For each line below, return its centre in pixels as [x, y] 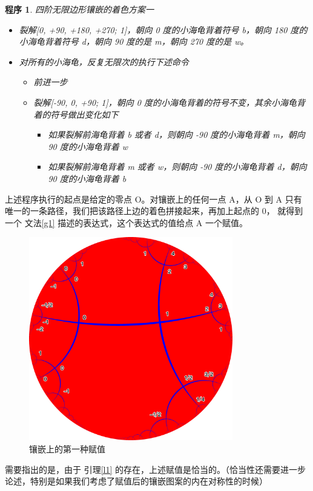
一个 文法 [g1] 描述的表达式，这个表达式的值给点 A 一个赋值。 [126, 222]
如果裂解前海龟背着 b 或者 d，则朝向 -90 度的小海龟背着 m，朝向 [176, 135]
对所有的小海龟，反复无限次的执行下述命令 [104, 61]
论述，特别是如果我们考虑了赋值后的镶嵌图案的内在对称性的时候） [136, 481]
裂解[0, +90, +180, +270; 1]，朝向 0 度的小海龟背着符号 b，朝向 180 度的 [163, 29]
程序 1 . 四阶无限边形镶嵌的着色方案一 [79, 9]
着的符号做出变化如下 [76, 114]
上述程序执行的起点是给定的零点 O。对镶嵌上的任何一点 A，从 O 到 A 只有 [153, 199]
